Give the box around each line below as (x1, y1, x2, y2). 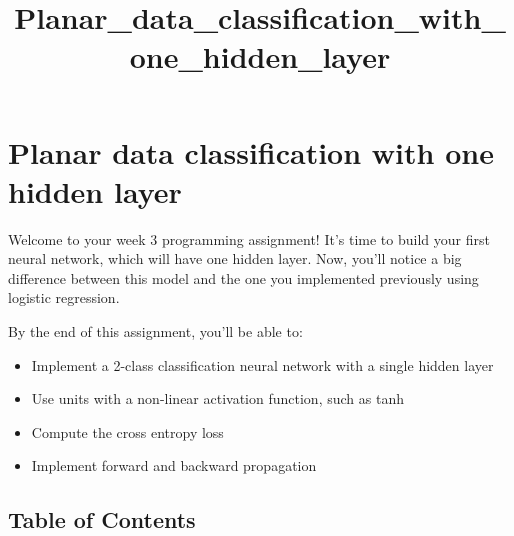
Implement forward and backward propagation (31, 455, 317, 476)
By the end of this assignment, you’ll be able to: (8, 321, 303, 342)
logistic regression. (8, 287, 120, 308)
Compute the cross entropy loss (31, 421, 224, 442)
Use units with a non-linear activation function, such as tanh (31, 388, 404, 409)
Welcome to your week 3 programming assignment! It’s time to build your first (8, 228, 490, 249)
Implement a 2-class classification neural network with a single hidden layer (31, 354, 494, 375)
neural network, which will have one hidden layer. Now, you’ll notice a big (8, 248, 462, 269)
